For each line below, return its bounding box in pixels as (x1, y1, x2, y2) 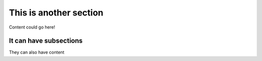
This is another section (9, 7, 104, 18)
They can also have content (9, 49, 65, 55)
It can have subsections (9, 37, 83, 45)
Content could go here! (9, 24, 55, 30)
